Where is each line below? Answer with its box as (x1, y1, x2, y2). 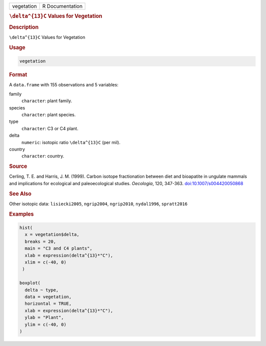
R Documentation (42, 3, 83, 9)
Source (9, 163, 28, 170)
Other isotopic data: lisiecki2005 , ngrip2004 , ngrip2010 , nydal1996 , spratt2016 (9, 200, 188, 207)
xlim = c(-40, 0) (25, 260, 66, 265)
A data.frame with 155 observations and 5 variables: (9, 82, 119, 88)
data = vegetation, (25, 294, 72, 300)
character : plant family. (21, 98, 72, 104)
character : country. (21, 153, 65, 159)
